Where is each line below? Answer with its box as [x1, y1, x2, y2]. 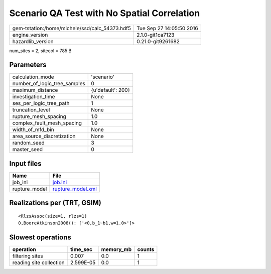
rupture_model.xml [52, 185, 97, 192]
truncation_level [12, 106, 50, 113]
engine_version [12, 31, 48, 38]
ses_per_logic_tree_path [12, 100, 70, 107]
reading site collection [12, 259, 65, 266]
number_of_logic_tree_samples [12, 80, 85, 87]
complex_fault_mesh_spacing [12, 119, 82, 126]
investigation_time [12, 93, 55, 100]
